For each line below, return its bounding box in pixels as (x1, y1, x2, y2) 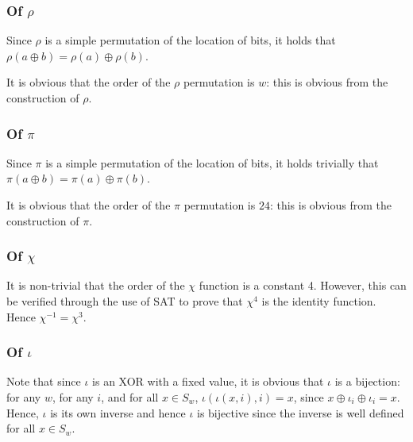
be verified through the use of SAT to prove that (6, 293, 243, 309)
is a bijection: (334, 373, 400, 390)
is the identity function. (261, 293, 376, 309)
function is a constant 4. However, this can (199, 277, 407, 294)
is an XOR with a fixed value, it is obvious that (92, 373, 324, 390)
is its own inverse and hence (50, 404, 186, 421)
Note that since (6, 373, 81, 390)
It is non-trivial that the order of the (6, 277, 185, 294)
